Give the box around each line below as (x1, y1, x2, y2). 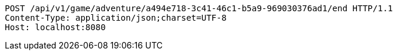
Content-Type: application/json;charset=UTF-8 (5, 13, 227, 22)
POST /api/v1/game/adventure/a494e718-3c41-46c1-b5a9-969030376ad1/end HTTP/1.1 (5, 4, 393, 13)
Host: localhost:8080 (5, 22, 106, 32)
